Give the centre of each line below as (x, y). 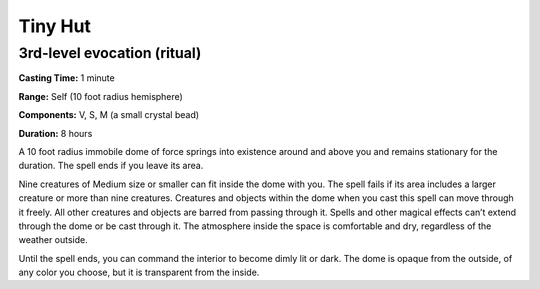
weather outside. (53, 240)
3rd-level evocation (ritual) (110, 53)
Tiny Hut (55, 26)
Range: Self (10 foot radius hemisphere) (101, 96)
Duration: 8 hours (55, 133)
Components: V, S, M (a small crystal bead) (109, 115)
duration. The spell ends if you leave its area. (111, 166)
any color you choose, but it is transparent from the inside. (139, 272)
